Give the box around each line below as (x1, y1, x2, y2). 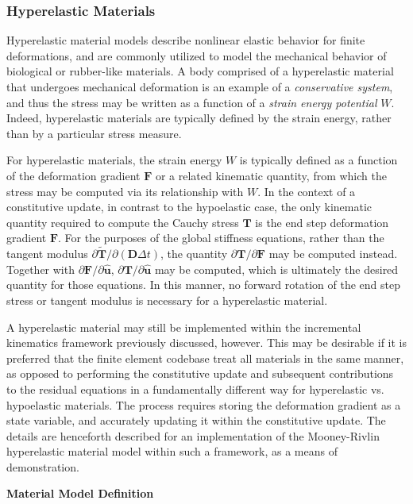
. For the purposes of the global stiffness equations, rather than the (58, 229, 384, 246)
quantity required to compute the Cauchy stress (6, 214, 239, 230)
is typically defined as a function (239, 152, 398, 168)
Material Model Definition (6, 485, 154, 502)
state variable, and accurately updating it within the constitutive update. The (6, 412, 386, 429)
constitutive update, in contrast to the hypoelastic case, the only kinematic (6, 198, 372, 215)
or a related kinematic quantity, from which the (155, 167, 387, 183)
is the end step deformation (255, 214, 389, 230)
